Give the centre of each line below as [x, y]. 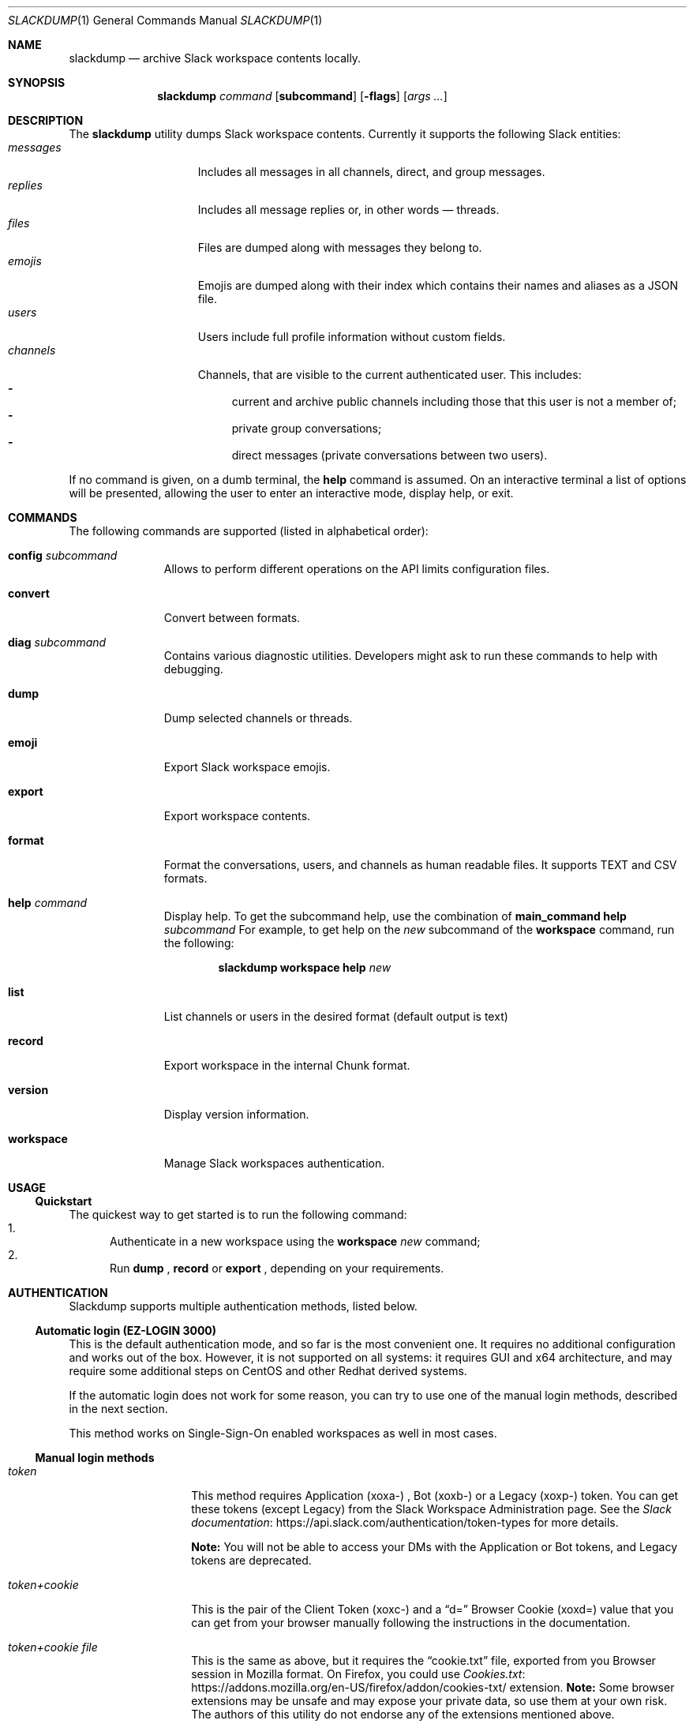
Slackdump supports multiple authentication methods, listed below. [243, 1306]
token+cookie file [53, 1647]
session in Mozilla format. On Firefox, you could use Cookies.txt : [358, 1674]
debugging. [193, 669]
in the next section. [118, 1409]
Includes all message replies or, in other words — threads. [348, 210]
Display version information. [236, 1114]
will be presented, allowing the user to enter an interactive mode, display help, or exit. [291, 493]
